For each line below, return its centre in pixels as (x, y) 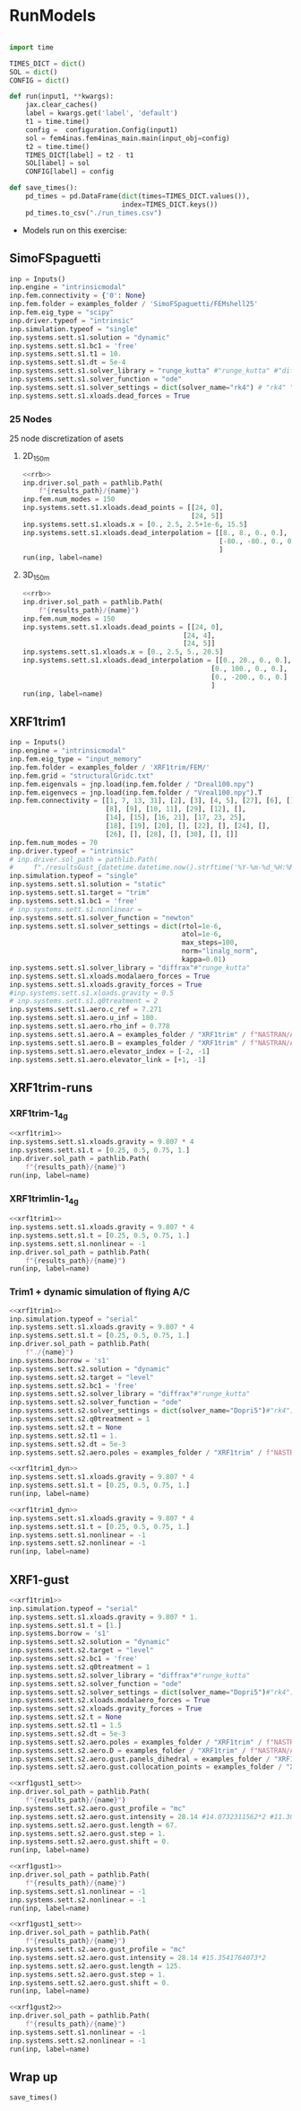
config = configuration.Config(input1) (102, 130)
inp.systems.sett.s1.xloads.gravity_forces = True (106, 984)
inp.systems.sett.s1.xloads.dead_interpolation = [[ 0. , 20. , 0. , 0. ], (157, 661)
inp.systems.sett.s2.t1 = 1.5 (66, 1726)
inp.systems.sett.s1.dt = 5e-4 (68, 363)
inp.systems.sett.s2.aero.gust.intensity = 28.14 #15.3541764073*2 (138, 1957)
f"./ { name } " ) (50, 1352)
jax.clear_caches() (62, 105)
